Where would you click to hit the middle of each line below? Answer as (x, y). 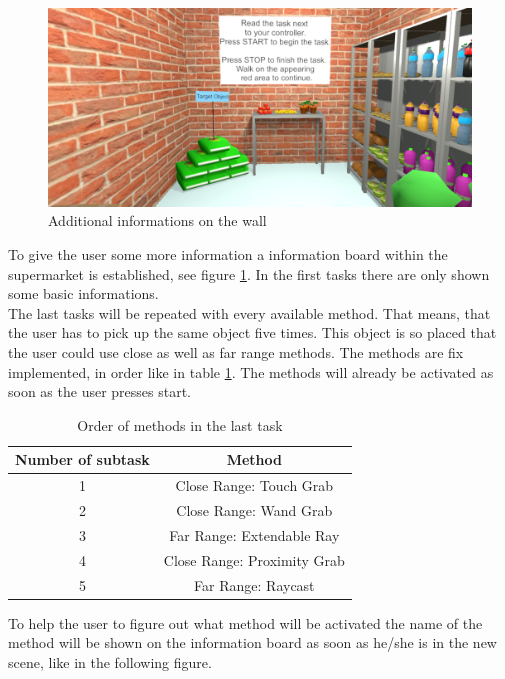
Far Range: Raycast (254, 584)
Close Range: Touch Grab (254, 485)
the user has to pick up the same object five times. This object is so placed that (252, 332)
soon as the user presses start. (100, 391)
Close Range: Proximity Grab (254, 559)
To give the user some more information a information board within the (228, 253)
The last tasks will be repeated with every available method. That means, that (249, 312)
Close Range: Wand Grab (254, 509)
